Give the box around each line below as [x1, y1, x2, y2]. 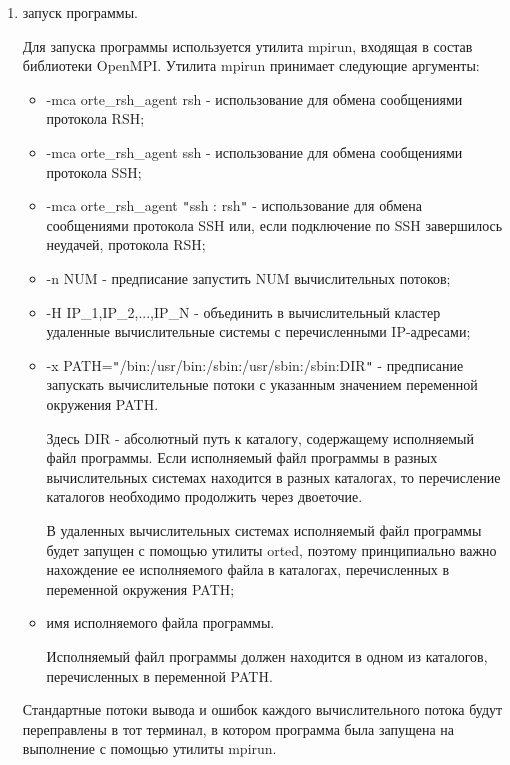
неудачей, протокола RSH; [46, 234, 206, 255]
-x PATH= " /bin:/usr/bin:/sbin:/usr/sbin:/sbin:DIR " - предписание [46, 354, 464, 375]
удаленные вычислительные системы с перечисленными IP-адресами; [46, 321, 471, 342]
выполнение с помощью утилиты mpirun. [22, 738, 277, 759]
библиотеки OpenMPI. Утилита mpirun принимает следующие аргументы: [22, 55, 480, 76]
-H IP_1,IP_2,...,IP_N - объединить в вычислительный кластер [46, 301, 441, 322]
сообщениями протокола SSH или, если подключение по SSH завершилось [46, 214, 503, 235]
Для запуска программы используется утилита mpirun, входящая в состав [22, 35, 473, 56]
